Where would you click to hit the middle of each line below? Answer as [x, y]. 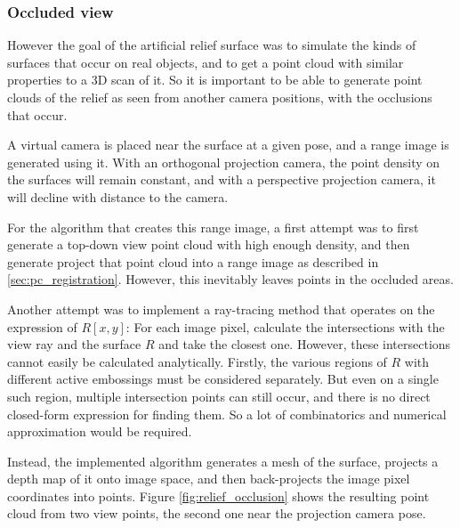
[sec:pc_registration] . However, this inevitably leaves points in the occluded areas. [230, 279]
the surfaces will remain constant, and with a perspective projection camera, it [222, 179]
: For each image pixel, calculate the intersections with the [285, 326]
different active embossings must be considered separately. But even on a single [223, 379]
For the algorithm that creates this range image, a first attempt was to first [213, 227]
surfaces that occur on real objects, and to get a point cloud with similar [206, 62]
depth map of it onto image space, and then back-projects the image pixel [209, 479]
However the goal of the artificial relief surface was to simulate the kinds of [212, 45]
